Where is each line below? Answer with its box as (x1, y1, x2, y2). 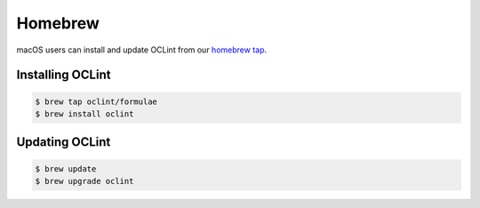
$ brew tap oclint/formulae (35, 96, 157, 107)
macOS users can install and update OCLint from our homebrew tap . (16, 44, 268, 55)
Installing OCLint (16, 68, 111, 83)
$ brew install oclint (35, 108, 134, 119)
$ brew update (35, 164, 97, 173)
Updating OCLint (16, 134, 111, 150)
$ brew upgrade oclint (35, 176, 134, 186)
